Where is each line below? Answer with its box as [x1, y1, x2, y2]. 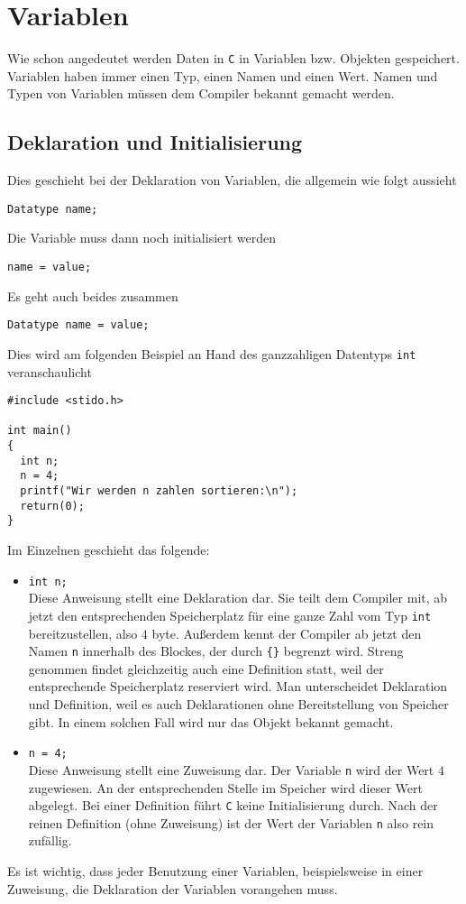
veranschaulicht [7, 362, 92, 381]
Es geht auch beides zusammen [7, 286, 178, 305]
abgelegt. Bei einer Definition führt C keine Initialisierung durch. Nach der [28, 796, 438, 815]
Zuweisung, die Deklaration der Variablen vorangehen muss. [7, 879, 338, 898]
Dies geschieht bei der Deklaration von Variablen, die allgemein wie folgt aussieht [7, 171, 457, 189]
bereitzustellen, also [28, 623, 138, 642]
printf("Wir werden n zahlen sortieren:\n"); [20, 484, 298, 498]
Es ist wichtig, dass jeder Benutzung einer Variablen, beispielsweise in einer [7, 862, 424, 881]
